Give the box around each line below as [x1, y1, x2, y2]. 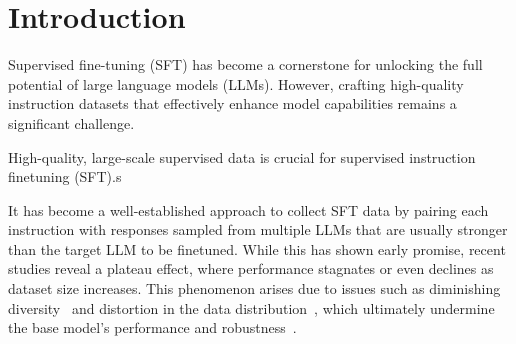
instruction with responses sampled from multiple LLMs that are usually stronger [8, 219, 508, 240]
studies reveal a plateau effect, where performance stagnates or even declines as [8, 258, 494, 279]
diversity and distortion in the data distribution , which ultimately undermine [8, 297, 495, 318]
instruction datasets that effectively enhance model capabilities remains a [8, 93, 457, 114]
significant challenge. [8, 112, 135, 133]
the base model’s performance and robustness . [8, 317, 297, 338]
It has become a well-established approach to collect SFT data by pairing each [8, 199, 489, 220]
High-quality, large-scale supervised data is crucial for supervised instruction [8, 146, 476, 167]
